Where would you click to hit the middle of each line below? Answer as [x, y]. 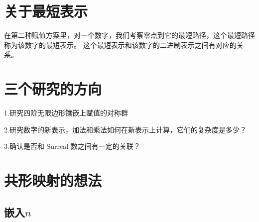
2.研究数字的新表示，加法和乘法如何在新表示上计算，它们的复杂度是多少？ [125, 129]
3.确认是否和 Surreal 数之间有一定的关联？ [72, 146]
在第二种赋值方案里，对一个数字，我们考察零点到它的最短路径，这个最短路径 [129, 35]
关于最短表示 [46, 11]
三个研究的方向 [53, 89]
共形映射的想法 [53, 180]
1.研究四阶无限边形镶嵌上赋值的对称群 [66, 113]
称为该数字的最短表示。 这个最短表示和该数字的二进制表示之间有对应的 [120, 45]
